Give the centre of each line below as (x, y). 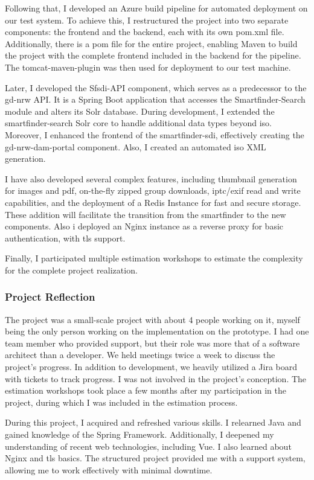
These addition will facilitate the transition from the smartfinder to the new (146, 214)
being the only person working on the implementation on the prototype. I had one (157, 331)
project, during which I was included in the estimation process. (121, 402)
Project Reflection (50, 297)
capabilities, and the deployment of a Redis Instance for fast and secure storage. (153, 202)
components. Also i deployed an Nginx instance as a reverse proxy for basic (144, 226)
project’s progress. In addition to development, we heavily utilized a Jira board (151, 367)
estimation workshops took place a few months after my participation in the (146, 390)
